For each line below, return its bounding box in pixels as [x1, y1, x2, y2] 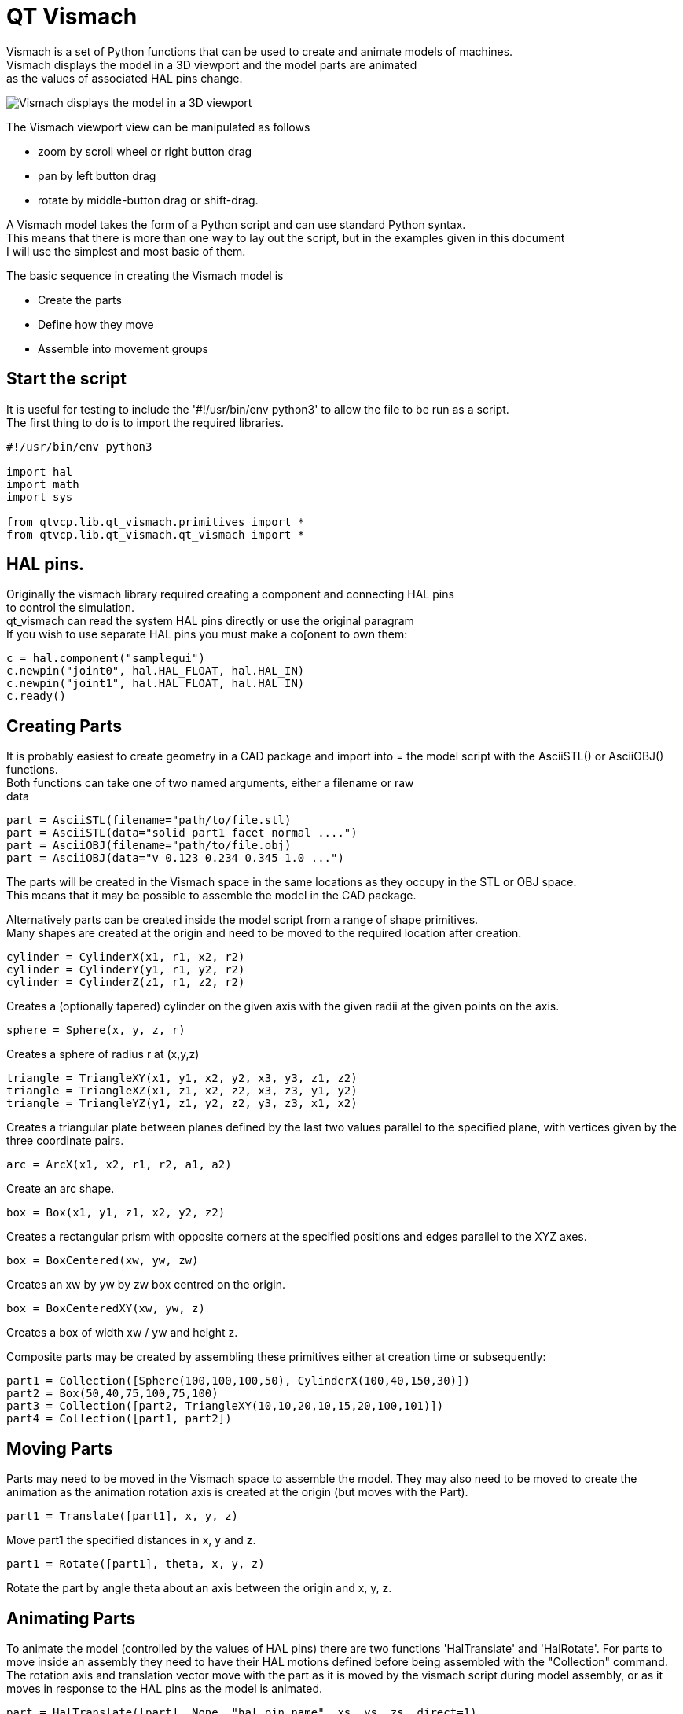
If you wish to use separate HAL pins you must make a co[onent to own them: [6, 627, 408, 642]
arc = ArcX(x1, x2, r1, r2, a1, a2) [6, 1158, 232, 1171]
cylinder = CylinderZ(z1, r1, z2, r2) [6, 976, 245, 989]
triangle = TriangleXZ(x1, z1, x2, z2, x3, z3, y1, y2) [6, 1084, 358, 1098]
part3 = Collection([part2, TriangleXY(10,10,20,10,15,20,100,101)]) [6, 1400, 444, 1413]
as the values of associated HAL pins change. [6, 71, 243, 85]
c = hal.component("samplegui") [6, 652, 205, 665]
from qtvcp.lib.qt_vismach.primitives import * [6, 515, 305, 528]
